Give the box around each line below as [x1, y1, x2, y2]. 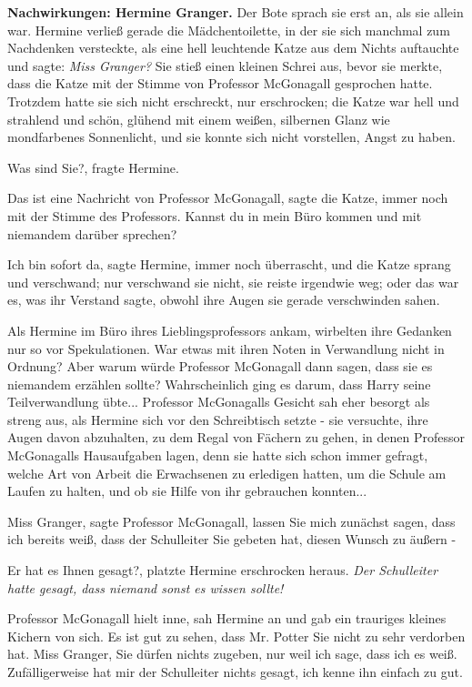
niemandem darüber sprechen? [7, 224, 177, 243]
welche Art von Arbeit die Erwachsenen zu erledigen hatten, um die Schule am [7, 463, 447, 482]
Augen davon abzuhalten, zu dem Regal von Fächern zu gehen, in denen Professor [7, 428, 466, 447]
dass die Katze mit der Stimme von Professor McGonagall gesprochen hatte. [7, 74, 433, 93]
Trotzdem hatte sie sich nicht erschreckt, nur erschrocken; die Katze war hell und [7, 91, 459, 110]
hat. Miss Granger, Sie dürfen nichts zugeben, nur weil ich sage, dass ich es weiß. [7, 644, 457, 663]
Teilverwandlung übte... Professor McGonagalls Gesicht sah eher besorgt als [7, 392, 430, 411]
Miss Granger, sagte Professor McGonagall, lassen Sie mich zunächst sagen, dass [7, 511, 456, 530]
